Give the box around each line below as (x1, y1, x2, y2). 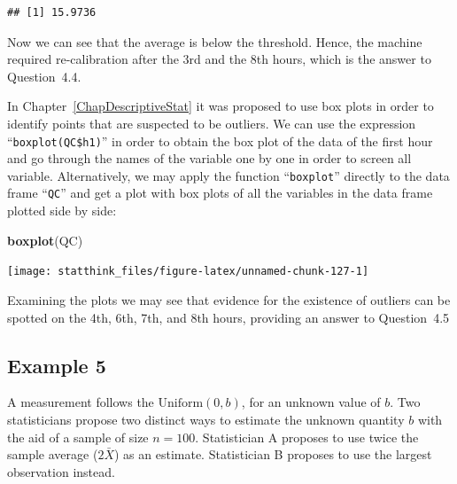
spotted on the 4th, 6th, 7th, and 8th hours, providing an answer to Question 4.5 (7, 308, 450, 326)
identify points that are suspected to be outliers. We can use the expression (7, 113, 416, 132)
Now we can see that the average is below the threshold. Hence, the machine (7, 32, 422, 51)
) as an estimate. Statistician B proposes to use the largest (113, 445, 432, 464)
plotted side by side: (7, 201, 117, 220)
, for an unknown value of (241, 393, 381, 411)
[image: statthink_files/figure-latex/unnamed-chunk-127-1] (7, 265, 369, 278)
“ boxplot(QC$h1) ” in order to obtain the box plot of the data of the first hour (7, 131, 433, 150)
